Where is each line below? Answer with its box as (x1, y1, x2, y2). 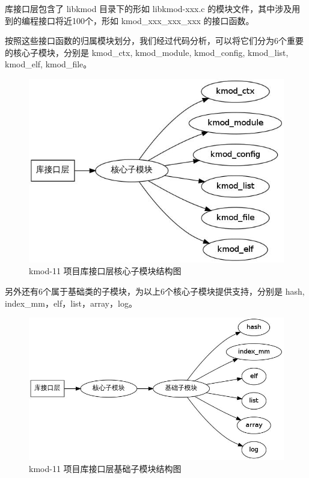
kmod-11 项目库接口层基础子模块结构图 (29, 462, 182, 474)
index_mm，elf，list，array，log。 (5, 296, 137, 309)
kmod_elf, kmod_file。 (5, 58, 92, 70)
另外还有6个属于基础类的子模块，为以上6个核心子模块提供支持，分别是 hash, (5, 284, 305, 297)
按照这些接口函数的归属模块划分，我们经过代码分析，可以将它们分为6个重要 (5, 34, 304, 47)
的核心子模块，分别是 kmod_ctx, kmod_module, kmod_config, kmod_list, (5, 46, 289, 58)
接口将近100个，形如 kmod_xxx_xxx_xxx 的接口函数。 (38, 14, 254, 26)
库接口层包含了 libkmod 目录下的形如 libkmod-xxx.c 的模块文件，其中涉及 (5, 2, 292, 14)
